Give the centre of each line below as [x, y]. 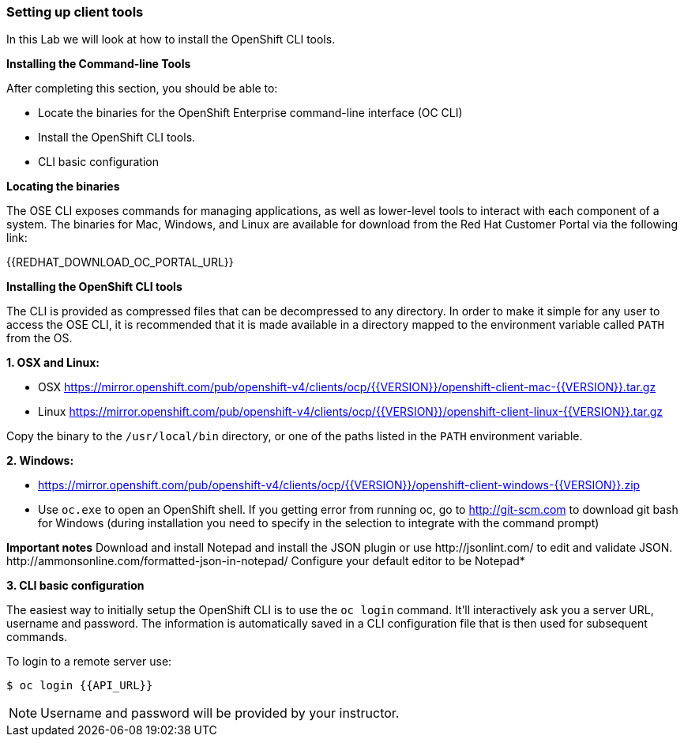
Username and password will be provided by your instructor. [220, 713]
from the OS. [39, 338]
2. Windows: [40, 461]
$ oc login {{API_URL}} [80, 686]
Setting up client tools [75, 12]
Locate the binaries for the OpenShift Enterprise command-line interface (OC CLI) [250, 113]
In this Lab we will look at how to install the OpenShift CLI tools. [171, 40]
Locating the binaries [63, 187]
